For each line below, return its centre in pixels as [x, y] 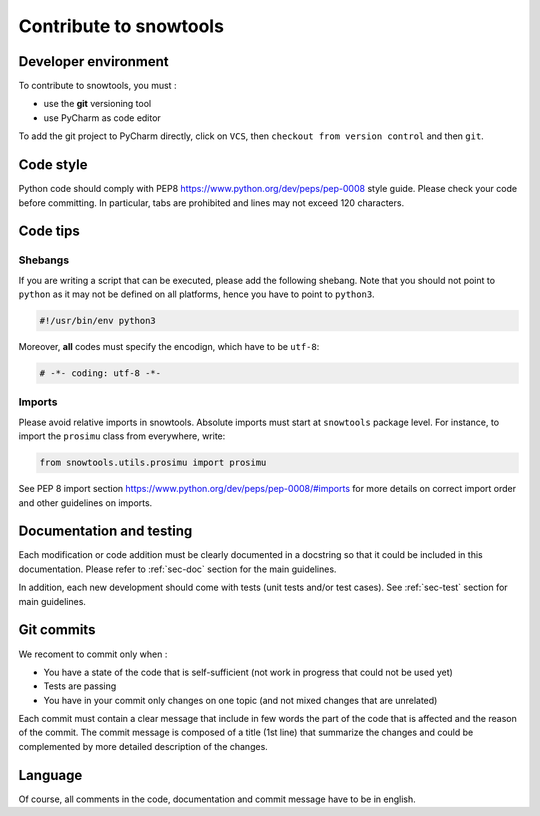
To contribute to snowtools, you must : [97, 86]
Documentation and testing [105, 531]
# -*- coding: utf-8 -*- [100, 373]
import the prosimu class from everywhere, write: [122, 436]
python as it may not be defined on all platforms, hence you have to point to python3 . [196, 294]
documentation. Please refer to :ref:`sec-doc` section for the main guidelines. [177, 569]
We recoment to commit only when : [93, 654]
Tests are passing [80, 686]
